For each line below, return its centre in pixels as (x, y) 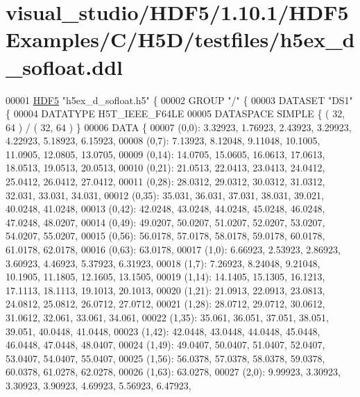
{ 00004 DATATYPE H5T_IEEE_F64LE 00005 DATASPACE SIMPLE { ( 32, (175, 113)
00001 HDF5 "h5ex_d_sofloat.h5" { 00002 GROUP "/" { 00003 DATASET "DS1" (179, 100)
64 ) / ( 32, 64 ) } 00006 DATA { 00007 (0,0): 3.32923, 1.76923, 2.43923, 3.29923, (179, 127)
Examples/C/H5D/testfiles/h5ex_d (180, 39)
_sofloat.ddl (64, 66)
